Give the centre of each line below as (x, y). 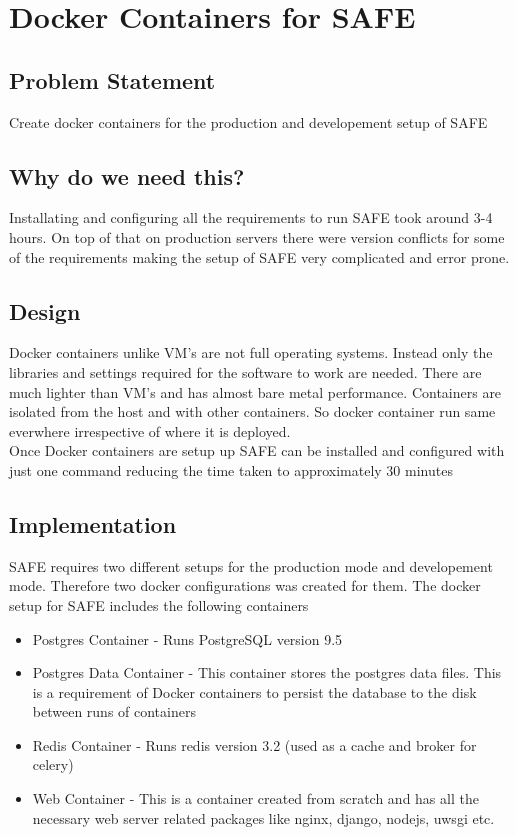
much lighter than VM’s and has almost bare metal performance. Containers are (255, 391)
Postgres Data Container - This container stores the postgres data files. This (267, 672)
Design (45, 310)
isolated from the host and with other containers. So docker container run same (252, 411)
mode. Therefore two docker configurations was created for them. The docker (245, 585)
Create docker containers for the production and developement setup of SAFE (248, 121)
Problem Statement (112, 79)
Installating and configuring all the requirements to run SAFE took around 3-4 (251, 217)
